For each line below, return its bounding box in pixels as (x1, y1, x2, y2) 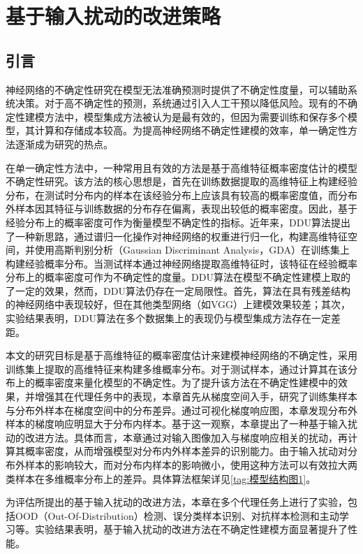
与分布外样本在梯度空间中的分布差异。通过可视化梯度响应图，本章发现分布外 (6, 402, 357, 417)
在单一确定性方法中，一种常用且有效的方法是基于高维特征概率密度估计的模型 (6, 160, 357, 175)
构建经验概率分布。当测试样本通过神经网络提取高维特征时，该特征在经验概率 (6, 256, 357, 270)
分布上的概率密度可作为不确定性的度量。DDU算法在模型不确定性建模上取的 (6, 270, 350, 284)
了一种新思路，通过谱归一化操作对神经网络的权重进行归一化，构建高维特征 (6, 228, 348, 243)
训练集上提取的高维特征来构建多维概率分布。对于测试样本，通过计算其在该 (6, 361, 348, 376)
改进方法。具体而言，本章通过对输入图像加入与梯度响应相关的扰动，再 (24, 430, 348, 444)
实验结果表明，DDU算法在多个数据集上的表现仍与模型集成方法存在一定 (6, 311, 331, 326)
